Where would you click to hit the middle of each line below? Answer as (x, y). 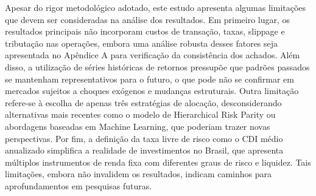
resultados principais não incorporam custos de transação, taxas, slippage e (145, 31)
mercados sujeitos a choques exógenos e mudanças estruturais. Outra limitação (152, 91)
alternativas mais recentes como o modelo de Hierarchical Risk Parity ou (140, 114)
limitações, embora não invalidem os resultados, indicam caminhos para (138, 174)
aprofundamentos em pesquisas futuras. (79, 185)
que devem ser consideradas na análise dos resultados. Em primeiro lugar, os (148, 19)
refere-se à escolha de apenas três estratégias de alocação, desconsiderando (143, 102)
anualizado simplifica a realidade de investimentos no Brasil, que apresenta (144, 150)
